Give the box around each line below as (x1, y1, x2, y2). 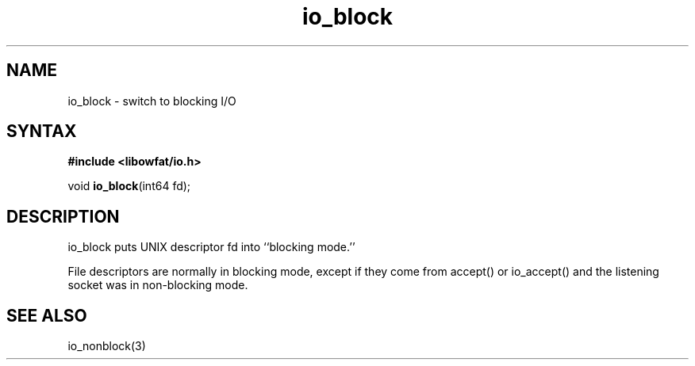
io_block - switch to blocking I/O (67, 93, 236, 108)
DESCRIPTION (6, 206, 120, 227)
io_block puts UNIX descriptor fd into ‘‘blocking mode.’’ (67, 240, 355, 254)
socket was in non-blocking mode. (67, 278, 248, 292)
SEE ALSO (6, 305, 87, 326)
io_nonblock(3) (67, 339, 146, 353)
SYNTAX (6, 121, 77, 142)
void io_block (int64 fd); (67, 179, 191, 193)
